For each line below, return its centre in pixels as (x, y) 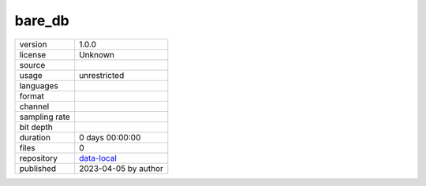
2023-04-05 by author (121, 168)
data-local (98, 158)
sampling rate (45, 117)
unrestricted (102, 75)
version (33, 44)
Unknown (97, 54)
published (38, 168)
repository (39, 158)
